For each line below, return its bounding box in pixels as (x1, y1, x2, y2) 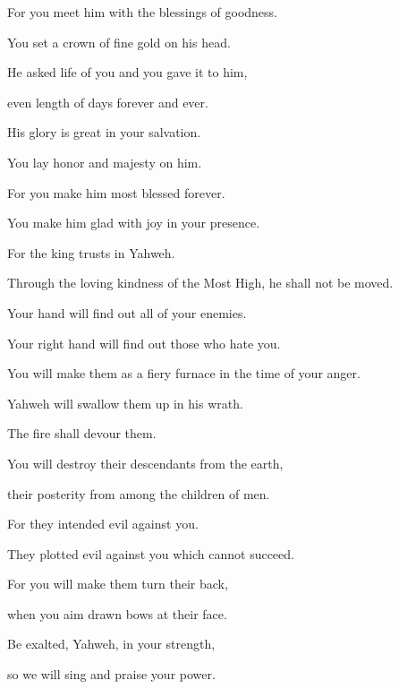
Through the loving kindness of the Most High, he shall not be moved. (7, 273, 394, 292)
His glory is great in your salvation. (7, 123, 201, 142)
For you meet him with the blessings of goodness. (7, 3, 277, 21)
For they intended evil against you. (7, 514, 199, 533)
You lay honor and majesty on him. (7, 152, 202, 171)
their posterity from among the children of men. (7, 484, 270, 503)
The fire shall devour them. (7, 424, 157, 443)
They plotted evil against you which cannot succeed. (7, 544, 294, 563)
